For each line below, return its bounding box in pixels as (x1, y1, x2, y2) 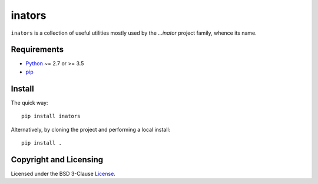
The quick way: (11, 99, 48, 106)
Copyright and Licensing (11, 155, 104, 165)
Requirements (11, 45, 64, 55)
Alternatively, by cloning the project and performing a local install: (11, 126, 171, 133)
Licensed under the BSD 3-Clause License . (11, 170, 116, 177)
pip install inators (21, 113, 81, 120)
